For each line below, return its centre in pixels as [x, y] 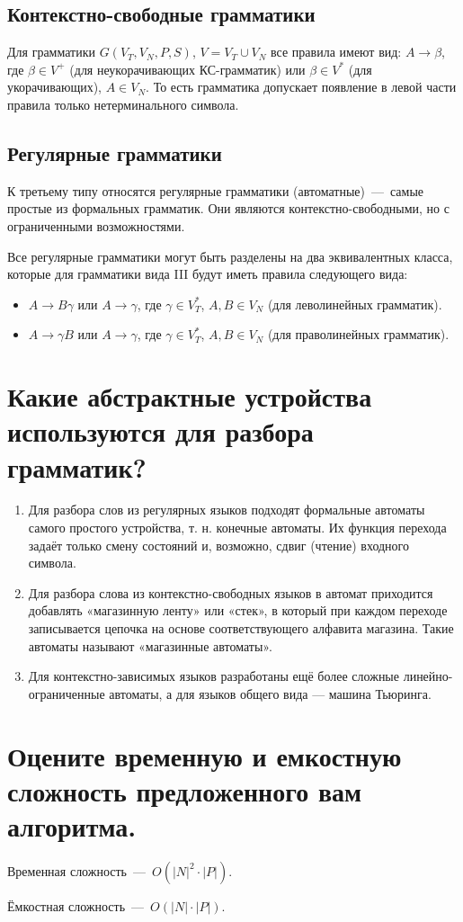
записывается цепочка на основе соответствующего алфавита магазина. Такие [241, 628]
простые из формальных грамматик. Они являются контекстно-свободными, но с [228, 208]
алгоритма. [72, 825]
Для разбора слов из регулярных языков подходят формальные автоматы [227, 510]
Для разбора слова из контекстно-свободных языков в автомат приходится [231, 592]
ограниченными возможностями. [96, 225]
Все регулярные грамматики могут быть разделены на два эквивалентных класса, [230, 256]
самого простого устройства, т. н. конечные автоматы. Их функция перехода [237, 528]
